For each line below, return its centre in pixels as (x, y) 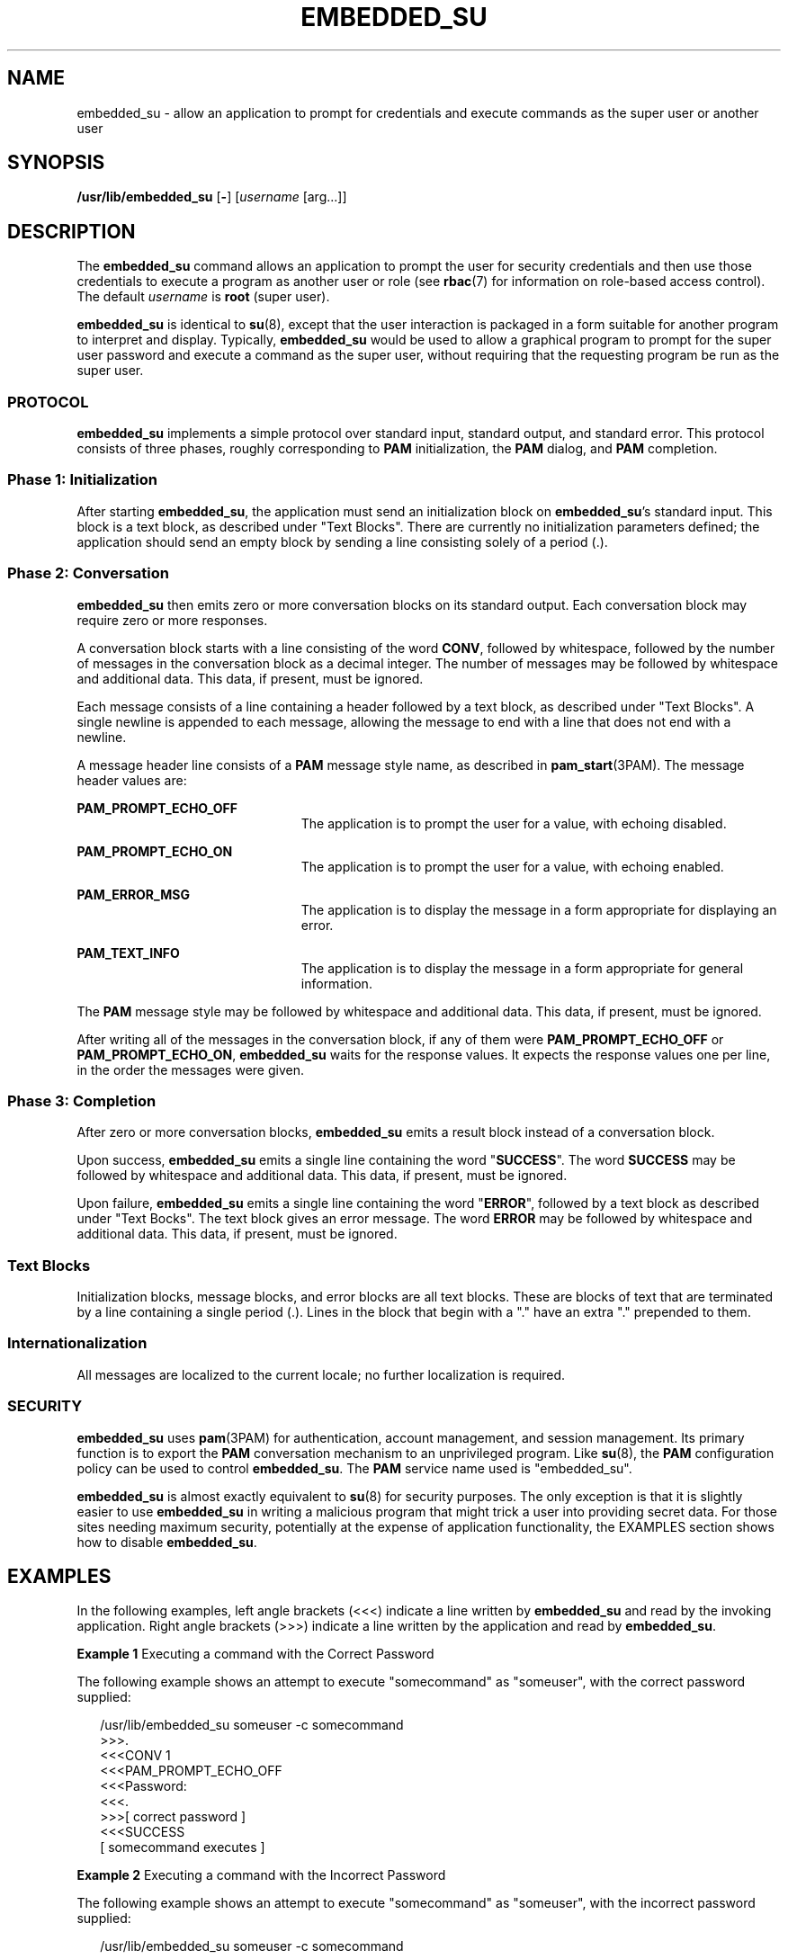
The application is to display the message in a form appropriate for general (522, 968)
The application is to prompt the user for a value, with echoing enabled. (512, 866)
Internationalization (77, 1343)
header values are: (132, 780)
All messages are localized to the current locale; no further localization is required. (321, 1374)
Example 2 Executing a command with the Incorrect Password (261, 1875)
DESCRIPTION (72, 231)
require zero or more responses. (172, 620)
